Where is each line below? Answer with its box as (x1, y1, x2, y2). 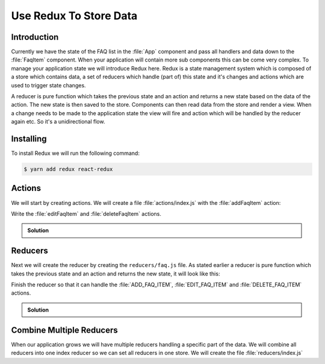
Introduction (11, 32, 59, 42)
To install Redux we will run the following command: (11, 149, 140, 157)
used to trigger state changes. (11, 81, 87, 89)
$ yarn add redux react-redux (23, 166, 113, 173)
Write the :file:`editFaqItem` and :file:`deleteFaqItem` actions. (11, 210, 162, 217)
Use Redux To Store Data (11, 9, 138, 22)
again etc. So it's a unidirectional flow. (11, 118, 105, 125)
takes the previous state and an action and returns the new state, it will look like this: (11, 270, 220, 277)
